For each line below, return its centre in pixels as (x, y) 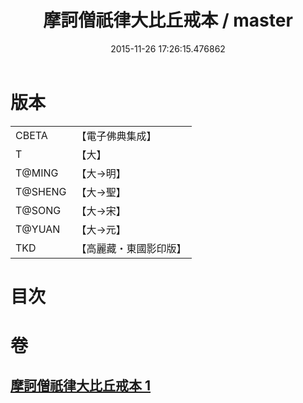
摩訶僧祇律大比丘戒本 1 (81, 386)
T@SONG (38, 210)
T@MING (37, 173)
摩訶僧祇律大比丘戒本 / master (168, 20)
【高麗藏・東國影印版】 (131, 248)
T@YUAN (38, 229)
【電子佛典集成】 (116, 136)
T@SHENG (41, 191)
